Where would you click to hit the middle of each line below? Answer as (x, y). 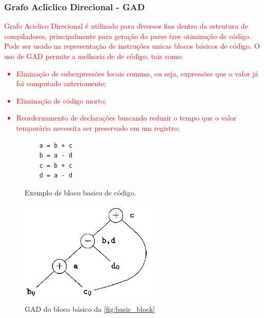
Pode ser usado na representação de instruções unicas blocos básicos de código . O (132, 46)
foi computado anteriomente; (61, 83)
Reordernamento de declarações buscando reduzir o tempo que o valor (126, 118)
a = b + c (56, 145)
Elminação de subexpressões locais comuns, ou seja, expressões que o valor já (137, 73)
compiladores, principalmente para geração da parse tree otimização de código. (128, 36)
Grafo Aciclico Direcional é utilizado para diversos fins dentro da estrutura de (126, 26)
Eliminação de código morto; (61, 100)
